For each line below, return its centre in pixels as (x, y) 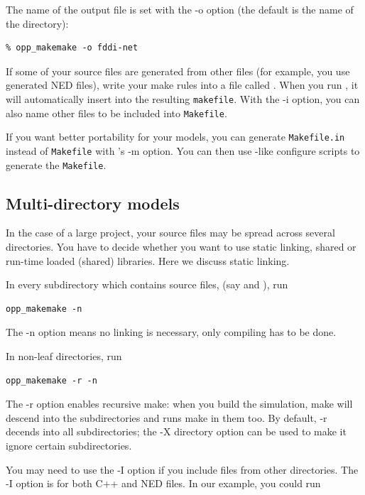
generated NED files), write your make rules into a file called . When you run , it (182, 85)
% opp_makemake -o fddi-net (72, 48)
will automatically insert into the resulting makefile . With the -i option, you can (183, 98)
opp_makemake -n (44, 309)
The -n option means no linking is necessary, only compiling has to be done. (171, 332)
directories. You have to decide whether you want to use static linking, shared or (181, 247)
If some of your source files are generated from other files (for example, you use (178, 71)
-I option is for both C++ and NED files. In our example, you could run (163, 483)
